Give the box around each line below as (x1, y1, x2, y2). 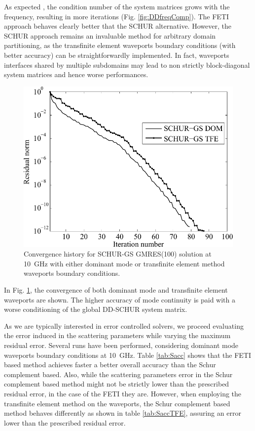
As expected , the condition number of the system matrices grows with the (4, 1, 230, 11)
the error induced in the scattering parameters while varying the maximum (4, 330, 231, 341)
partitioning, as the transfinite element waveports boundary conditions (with (4, 40, 236, 50)
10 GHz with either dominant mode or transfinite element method (24, 258, 225, 268)
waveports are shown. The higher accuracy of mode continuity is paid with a (4, 294, 235, 304)
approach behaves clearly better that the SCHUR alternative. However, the (4, 21, 231, 31)
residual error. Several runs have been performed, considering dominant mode (4, 340, 239, 350)
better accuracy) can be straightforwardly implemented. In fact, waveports (4, 49, 229, 60)
